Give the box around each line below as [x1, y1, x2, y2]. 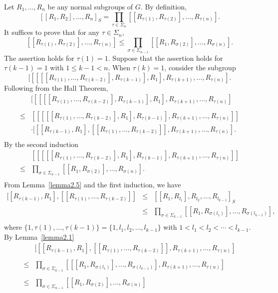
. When [108, 62, 131, 73]
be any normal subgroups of [47, 1, 133, 11]
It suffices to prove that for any [4, 27, 100, 37]
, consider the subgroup [164, 62, 236, 73]
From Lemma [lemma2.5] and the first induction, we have [4, 179, 181, 190]
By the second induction [4, 139, 78, 149]
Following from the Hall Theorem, [4, 82, 108, 93]
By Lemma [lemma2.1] [4, 231, 74, 242]
